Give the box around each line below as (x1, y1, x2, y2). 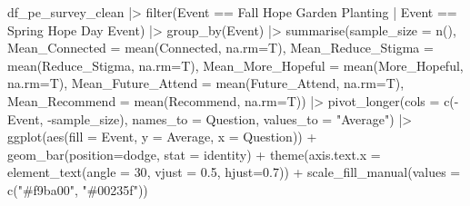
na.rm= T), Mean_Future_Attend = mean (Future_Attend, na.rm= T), (7, 74, 405, 93)
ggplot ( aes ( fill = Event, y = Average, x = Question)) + (7, 127, 317, 146)
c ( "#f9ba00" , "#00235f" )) (7, 180, 148, 199)
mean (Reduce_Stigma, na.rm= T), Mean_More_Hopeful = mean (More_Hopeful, (7, 55, 464, 74)
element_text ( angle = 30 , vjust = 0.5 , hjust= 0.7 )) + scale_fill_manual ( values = (7, 162, 461, 181)
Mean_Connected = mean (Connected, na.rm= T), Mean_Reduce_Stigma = (7, 38, 434, 57)
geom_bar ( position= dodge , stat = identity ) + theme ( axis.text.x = (7, 144, 381, 163)
